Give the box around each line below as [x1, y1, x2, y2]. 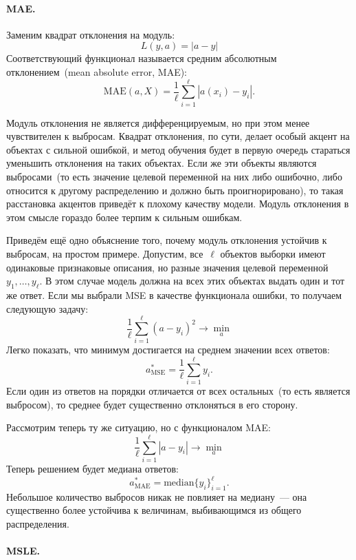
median [164, 478, 194, 488]
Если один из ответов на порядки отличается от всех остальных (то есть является [6, 384, 351, 398]
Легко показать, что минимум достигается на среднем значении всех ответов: [6, 342, 330, 357]
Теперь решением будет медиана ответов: [6, 461, 179, 475]
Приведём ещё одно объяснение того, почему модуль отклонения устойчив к [6, 233, 327, 247]
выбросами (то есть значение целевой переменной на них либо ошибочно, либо [6, 169, 342, 184]
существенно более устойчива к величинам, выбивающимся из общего [6, 503, 302, 517]
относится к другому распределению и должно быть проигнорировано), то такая [6, 183, 344, 197]
